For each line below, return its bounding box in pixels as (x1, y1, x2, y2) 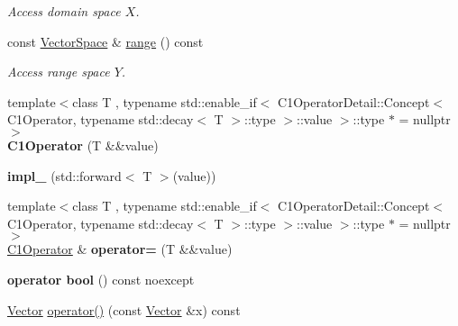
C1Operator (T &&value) (7, 135, 159, 154)
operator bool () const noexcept (7, 269, 195, 288)
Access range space (7, 62, 110, 81)
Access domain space (7, 2, 121, 20)
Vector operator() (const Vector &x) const (7, 300, 241, 319)
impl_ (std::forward (7, 166, 122, 185)
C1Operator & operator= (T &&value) (7, 240, 233, 258)
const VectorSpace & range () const (7, 32, 204, 50)
